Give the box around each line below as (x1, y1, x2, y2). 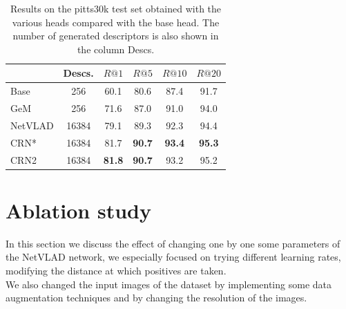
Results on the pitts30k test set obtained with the (10, 1, 222, 15)
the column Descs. (77, 41, 155, 56)
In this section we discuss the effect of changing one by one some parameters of (6, 236, 340, 250)
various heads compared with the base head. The (12, 15, 220, 29)
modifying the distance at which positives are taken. (6, 263, 227, 277)
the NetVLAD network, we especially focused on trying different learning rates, (6, 250, 341, 264)
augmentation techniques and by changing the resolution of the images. (6, 290, 307, 305)
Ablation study (6, 196, 151, 224)
